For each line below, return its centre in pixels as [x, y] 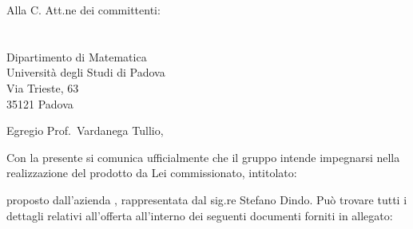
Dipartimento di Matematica [77, 56]
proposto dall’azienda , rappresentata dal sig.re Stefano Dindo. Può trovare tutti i [207, 199]
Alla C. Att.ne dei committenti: [83, 10]
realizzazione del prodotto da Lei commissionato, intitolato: [152, 173]
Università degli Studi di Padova [86, 72]
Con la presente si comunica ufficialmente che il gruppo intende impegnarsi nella [203, 157]
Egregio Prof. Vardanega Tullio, [85, 130]
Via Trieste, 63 [43, 87]
